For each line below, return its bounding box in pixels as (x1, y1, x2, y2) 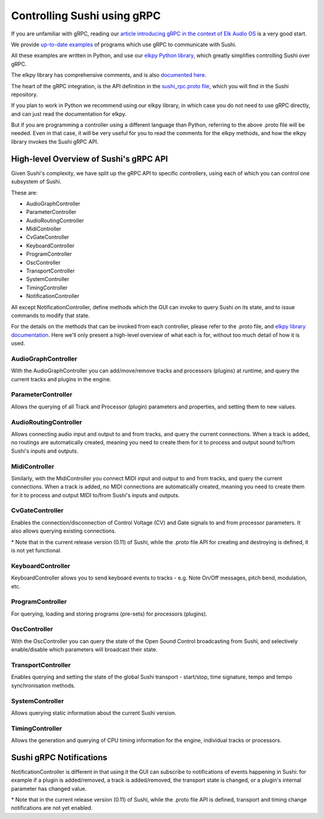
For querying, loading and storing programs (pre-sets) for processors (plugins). (11, 610, 208, 617)
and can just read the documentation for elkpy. (11, 110, 127, 117)
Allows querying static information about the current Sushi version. (11, 709, 176, 716)
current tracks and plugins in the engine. (11, 375, 112, 382)
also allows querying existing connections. (11, 527, 116, 534)
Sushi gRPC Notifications (11, 752, 107, 763)
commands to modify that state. (11, 312, 90, 319)
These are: (11, 189, 38, 196)
